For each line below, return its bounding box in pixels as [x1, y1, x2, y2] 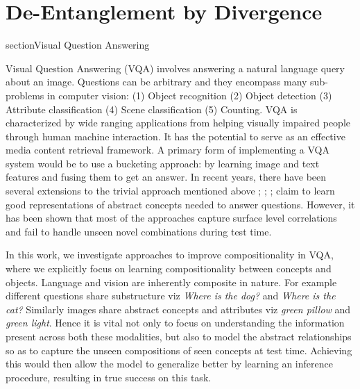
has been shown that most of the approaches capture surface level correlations [6, 210, 337, 225]
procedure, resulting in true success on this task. [6, 370, 212, 384]
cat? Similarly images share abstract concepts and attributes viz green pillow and [6, 301, 351, 316]
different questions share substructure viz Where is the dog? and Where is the [6, 288, 336, 303]
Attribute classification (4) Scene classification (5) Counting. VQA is [6, 101, 298, 116]
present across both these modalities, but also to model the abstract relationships [6, 329, 352, 343]
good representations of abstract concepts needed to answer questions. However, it [6, 197, 355, 211]
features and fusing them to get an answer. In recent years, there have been [6, 169, 327, 184]
